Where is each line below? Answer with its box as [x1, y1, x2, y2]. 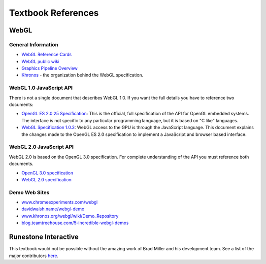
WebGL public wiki [21, 58, 60, 64]
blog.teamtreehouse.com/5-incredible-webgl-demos [21, 220, 129, 226]
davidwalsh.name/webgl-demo [21, 206, 85, 212]
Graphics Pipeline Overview [21, 66, 78, 71]
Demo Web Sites [9, 189, 50, 196]
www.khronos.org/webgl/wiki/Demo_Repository [21, 213, 119, 219]
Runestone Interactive [9, 233, 79, 241]
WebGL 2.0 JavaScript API [9, 143, 74, 150]
